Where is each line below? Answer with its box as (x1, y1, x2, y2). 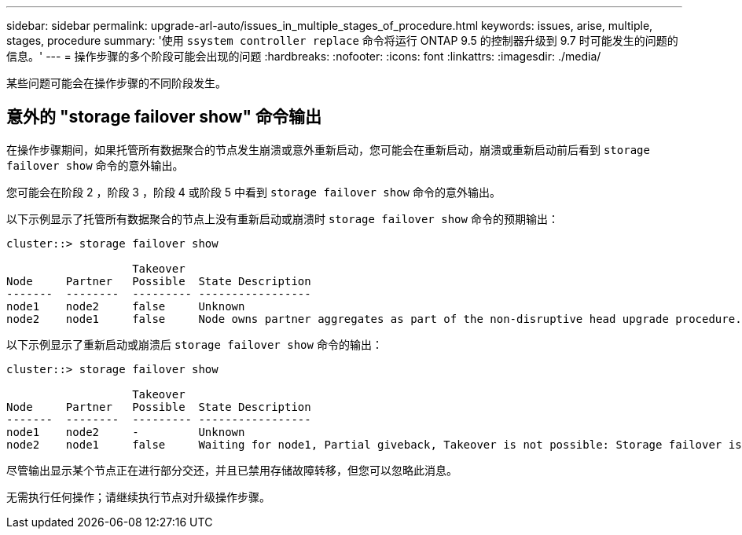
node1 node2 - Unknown (6, 425, 245, 438)
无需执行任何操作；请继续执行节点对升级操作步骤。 (6, 489, 270, 504)
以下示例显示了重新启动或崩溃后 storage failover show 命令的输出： (6, 337, 383, 351)
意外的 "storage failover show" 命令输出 (6, 107, 321, 127)
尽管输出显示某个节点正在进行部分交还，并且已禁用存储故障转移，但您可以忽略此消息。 (6, 463, 457, 477)
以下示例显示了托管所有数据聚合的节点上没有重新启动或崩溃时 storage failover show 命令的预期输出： (6, 211, 559, 225)
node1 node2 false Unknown (6, 299, 245, 313)
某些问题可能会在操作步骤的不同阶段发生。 (6, 76, 226, 90)
